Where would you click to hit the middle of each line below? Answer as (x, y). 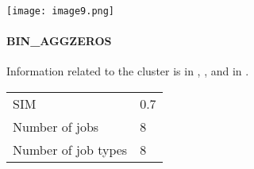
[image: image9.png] (61, 11)
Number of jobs (56, 127)
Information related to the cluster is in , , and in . (128, 71)
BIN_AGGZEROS (59, 41)
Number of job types (70, 150)
